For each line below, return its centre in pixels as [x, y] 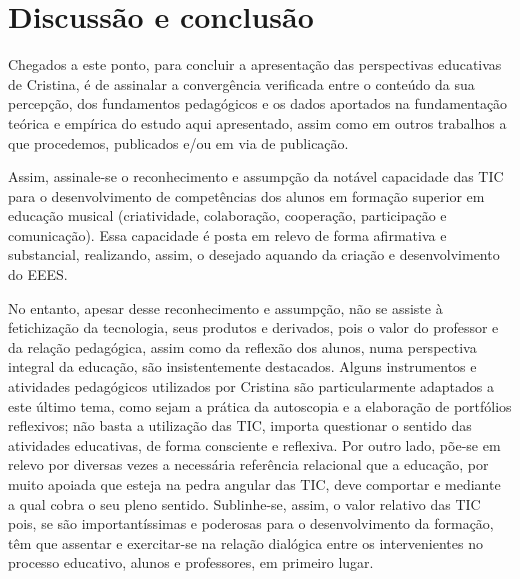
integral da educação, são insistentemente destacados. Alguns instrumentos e [242, 366]
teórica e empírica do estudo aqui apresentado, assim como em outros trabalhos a [257, 122]
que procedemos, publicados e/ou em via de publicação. [178, 142]
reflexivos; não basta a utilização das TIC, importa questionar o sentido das [240, 425]
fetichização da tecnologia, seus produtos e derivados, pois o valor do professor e [253, 327]
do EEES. [38, 274]
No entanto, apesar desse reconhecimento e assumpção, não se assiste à [225, 307]
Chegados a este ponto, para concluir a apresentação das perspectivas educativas [255, 64]
